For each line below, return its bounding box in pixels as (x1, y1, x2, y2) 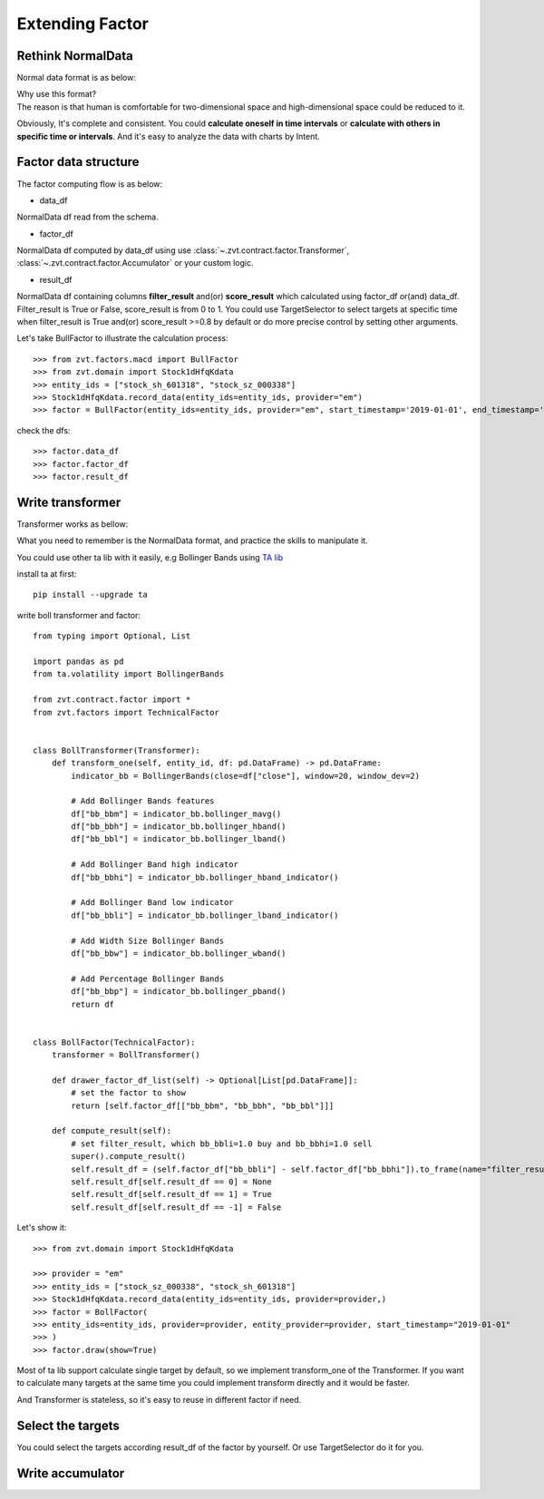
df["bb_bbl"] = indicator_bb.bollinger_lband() (71, 834, 287, 844)
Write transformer (16, 494, 121, 510)
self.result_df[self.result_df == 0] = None (71, 1177, 272, 1187)
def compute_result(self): (51, 1125, 172, 1136)
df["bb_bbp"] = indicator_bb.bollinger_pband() (71, 987, 287, 997)
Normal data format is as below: (16, 73, 136, 83)
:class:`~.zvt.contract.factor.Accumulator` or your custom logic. (16, 258, 254, 268)
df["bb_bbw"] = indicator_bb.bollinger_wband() (71, 948, 287, 959)
